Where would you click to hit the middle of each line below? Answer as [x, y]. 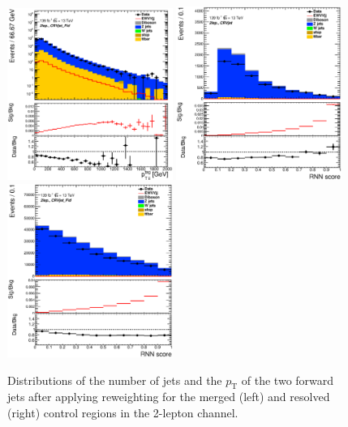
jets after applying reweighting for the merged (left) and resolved [169, 397]
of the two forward [288, 380]
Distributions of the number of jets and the [115, 380]
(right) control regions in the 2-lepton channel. [123, 412]
